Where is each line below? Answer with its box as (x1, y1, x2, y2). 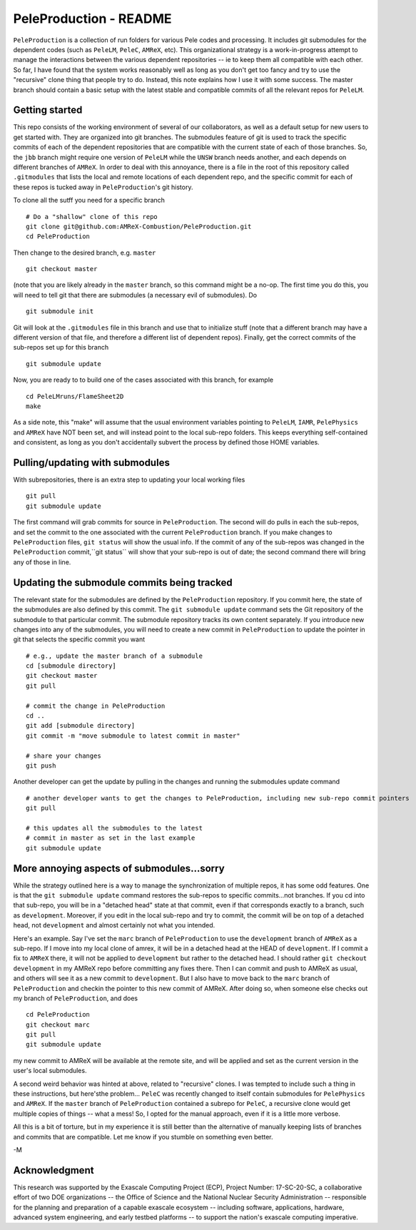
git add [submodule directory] (26, 721, 136, 730)
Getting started (13, 104, 83, 116)
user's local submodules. (13, 1067, 87, 1075)
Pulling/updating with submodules (13, 457, 171, 469)
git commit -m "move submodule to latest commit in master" (26, 731, 240, 740)
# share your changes (26, 751, 101, 760)
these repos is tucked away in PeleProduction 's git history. (13, 183, 193, 191)
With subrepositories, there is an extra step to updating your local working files (13, 475, 245, 484)
